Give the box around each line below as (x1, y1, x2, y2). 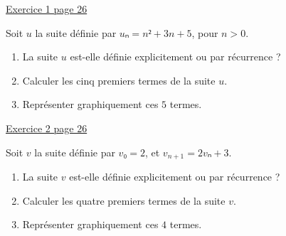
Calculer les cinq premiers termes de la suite (22, 73, 216, 87)
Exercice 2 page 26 (6, 120, 88, 135)
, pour (191, 25, 218, 40)
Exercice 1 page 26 (6, 1, 88, 16)
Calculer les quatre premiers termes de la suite (22, 193, 226, 208)
